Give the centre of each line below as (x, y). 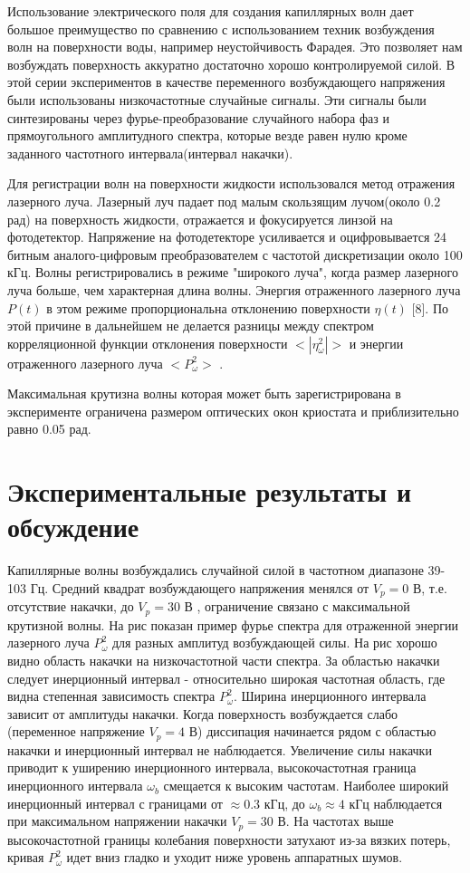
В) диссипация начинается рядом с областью (312, 731)
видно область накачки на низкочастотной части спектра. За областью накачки (224, 661)
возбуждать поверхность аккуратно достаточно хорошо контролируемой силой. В (231, 64)
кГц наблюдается (396, 803)
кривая (26, 857)
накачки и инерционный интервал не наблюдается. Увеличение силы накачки (220, 749)
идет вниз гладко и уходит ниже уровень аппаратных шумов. (235, 857)
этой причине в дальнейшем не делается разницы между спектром (191, 326)
